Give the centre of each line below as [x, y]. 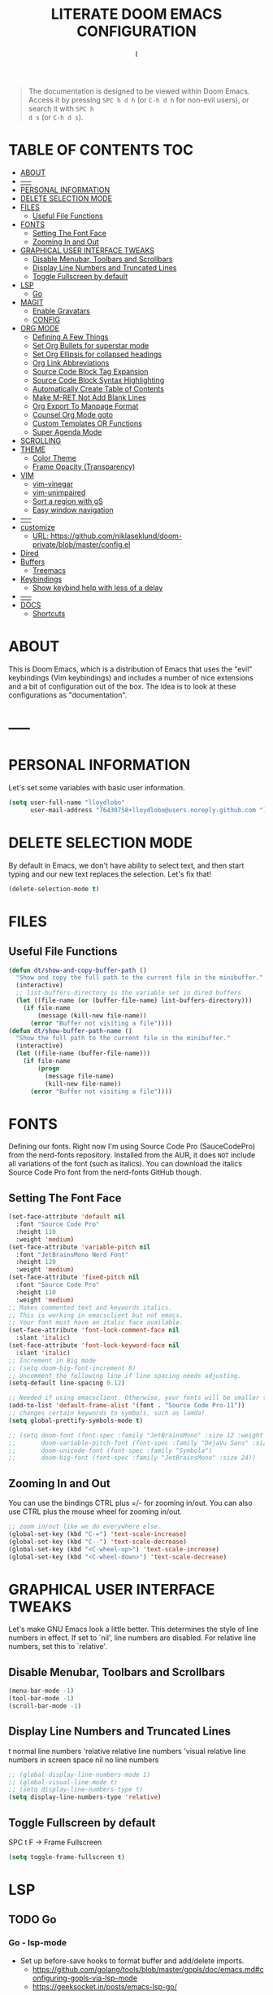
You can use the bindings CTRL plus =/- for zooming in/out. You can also [131, 1503]
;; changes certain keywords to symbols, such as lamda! [107, 1413]
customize [37, 527]
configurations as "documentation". [68, 695]
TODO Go [32, 1920]
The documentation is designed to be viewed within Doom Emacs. [139, 91]
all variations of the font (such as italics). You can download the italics [125, 1164]
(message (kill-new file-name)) [93, 1015]
